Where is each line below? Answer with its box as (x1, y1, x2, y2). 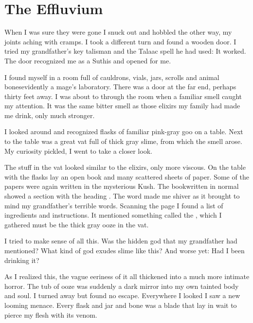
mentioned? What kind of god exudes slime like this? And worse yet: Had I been (4, 245, 245, 255)
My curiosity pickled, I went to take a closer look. (4, 145, 152, 156)
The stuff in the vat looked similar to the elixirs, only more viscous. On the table (4, 162, 246, 172)
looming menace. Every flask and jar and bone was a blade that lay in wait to (4, 300, 237, 310)
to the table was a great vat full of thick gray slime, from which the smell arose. (4, 136, 242, 146)
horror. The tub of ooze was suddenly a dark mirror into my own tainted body (4, 281, 239, 291)
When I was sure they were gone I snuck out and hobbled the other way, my (4, 27, 232, 37)
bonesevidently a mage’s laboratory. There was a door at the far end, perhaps (4, 81, 236, 92)
